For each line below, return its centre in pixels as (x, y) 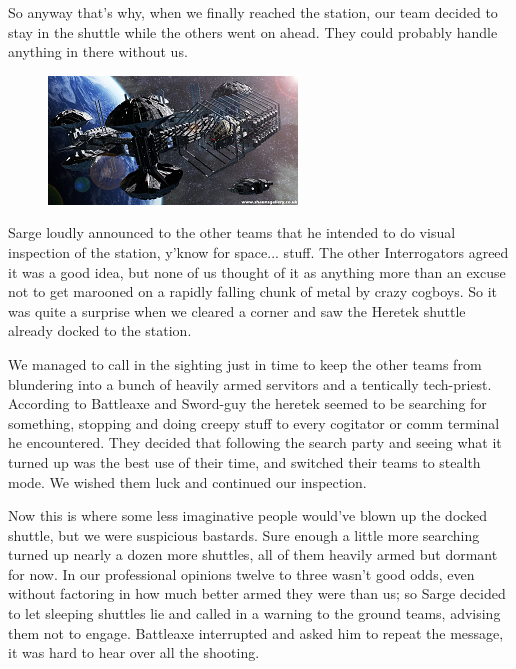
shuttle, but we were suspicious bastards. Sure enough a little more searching (244, 534)
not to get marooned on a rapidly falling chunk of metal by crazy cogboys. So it (253, 291)
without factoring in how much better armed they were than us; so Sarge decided (257, 593)
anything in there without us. (98, 51)
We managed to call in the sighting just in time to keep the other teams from (245, 363)
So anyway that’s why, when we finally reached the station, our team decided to (253, 12)
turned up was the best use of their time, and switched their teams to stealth (244, 461)
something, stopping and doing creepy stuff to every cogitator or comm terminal (254, 422)
